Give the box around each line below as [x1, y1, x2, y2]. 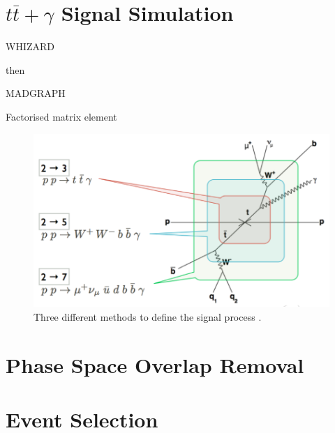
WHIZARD [6, 39, 54, 54]
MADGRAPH [6, 86, 66, 100]
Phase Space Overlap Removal [6, 350, 304, 379]
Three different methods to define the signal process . [33, 310, 262, 324]
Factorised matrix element [6, 109, 117, 123]
